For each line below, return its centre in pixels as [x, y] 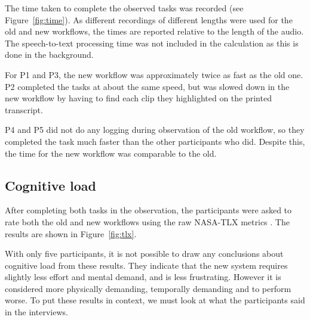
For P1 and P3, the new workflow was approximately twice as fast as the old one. [154, 74]
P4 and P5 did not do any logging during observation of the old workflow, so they [155, 130]
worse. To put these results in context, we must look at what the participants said [155, 300]
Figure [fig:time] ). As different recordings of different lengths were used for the [149, 19]
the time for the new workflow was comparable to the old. [111, 153]
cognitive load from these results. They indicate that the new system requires [146, 265]
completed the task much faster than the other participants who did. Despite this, [155, 141]
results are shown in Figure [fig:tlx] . [71, 233]
